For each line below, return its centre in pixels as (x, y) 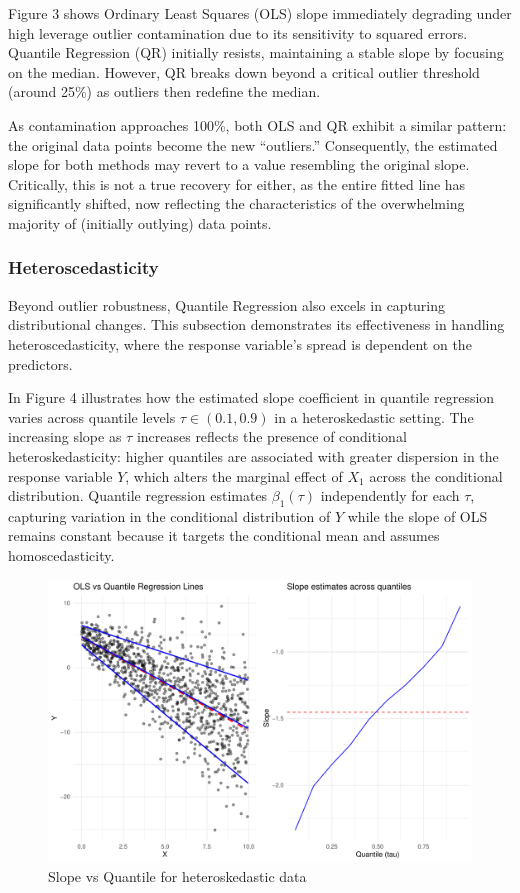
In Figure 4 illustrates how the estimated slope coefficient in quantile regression (251, 397)
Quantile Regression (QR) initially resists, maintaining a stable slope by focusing (256, 52)
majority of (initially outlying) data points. (140, 222)
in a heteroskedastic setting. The (374, 416)
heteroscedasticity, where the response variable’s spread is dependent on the (240, 343)
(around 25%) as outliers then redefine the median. (164, 91)
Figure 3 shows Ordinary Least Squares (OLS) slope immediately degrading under (260, 13)
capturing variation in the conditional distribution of (169, 515)
